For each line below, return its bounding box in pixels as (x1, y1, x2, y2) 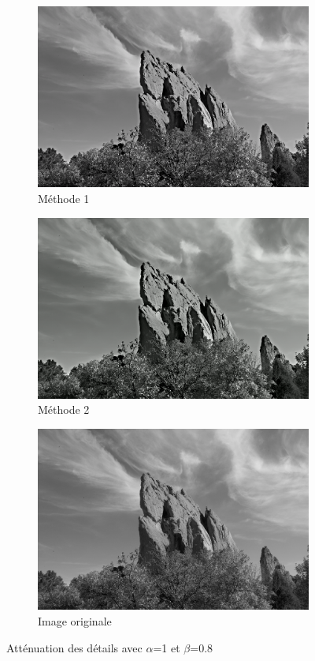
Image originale (38, 612, 112, 629)
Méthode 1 (38, 190, 90, 206)
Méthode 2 (38, 401, 90, 418)
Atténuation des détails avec (6, 639, 143, 655)
